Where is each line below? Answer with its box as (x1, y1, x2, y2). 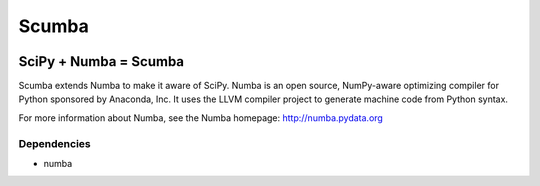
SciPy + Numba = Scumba (18, 53, 185, 70)
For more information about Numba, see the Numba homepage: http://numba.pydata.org (18, 111, 384, 124)
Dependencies (18, 136, 92, 150)
